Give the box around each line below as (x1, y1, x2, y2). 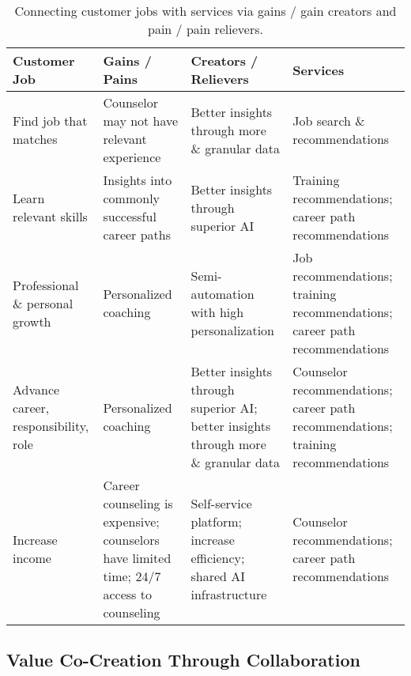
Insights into (103, 171, 172, 189)
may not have (103, 111, 179, 130)
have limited (103, 549, 172, 567)
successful (103, 207, 156, 225)
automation (190, 285, 255, 303)
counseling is (103, 494, 173, 512)
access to (103, 585, 152, 603)
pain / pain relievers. (148, 20, 263, 38)
